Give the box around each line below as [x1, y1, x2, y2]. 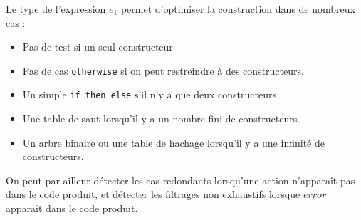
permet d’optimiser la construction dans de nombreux [120, 1, 355, 16]
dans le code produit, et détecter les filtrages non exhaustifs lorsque [6, 187, 300, 201]
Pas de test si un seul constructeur [22, 39, 173, 54]
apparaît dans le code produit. [6, 201, 138, 216]
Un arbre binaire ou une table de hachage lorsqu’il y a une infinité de [22, 135, 325, 150]
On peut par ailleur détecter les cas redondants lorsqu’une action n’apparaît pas [6, 172, 355, 187]
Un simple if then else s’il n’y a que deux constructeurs [22, 87, 276, 102]
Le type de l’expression [6, 1, 106, 16]
